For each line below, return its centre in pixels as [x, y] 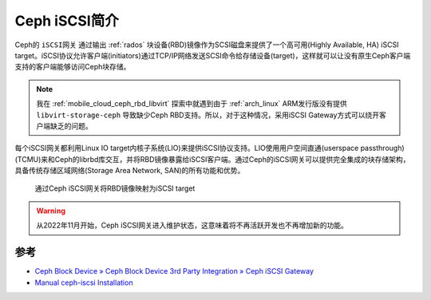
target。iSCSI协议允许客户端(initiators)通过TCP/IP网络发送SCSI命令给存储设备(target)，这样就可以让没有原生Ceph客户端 [213, 55]
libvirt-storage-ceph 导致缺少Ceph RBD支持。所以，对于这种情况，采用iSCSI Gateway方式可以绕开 [208, 115]
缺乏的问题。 [71, 126]
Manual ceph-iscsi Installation [84, 282]
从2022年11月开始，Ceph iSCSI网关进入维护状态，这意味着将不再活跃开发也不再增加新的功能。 [192, 225]
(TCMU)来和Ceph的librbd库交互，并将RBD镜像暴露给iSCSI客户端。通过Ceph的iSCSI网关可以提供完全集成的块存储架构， [212, 159]
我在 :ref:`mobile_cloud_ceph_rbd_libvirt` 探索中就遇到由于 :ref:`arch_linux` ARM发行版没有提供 [192, 104]
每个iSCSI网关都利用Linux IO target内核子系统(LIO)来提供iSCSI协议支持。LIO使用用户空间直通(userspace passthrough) [210, 148]
